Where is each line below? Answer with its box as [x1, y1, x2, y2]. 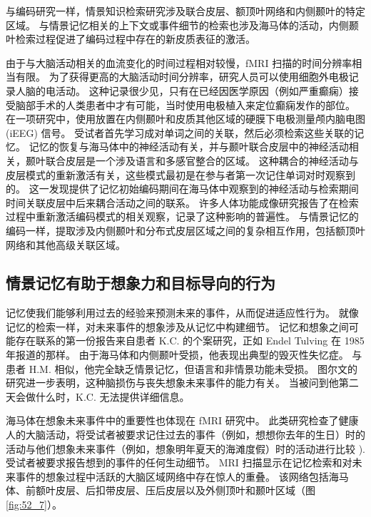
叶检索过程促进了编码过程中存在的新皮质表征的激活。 [6, 31, 255, 46]
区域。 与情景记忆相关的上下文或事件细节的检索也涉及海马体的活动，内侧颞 [6, 17, 359, 32]
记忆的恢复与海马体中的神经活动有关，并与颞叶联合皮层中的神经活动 [29, 139, 349, 154]
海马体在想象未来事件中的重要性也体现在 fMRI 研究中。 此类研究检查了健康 [6, 413, 359, 428]
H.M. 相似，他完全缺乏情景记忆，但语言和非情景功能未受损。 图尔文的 [29, 361, 358, 376]
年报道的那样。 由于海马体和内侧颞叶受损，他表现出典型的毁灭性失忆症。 [6, 347, 349, 362]
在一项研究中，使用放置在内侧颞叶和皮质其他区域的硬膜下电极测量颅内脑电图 [6, 111, 365, 126]
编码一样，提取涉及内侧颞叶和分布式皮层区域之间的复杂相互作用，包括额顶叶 [6, 222, 365, 237]
